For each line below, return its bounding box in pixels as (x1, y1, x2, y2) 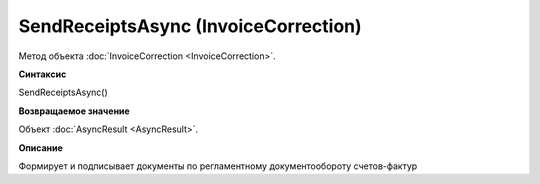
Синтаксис (18, 68, 67, 80)
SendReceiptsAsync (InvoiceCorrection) (18, 15, 362, 37)
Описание (18, 141, 64, 154)
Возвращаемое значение (18, 105, 130, 117)
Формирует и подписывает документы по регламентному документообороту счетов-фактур (18, 160, 418, 172)
